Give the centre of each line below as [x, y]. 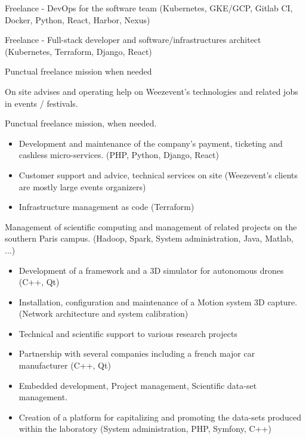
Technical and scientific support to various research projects [128, 333]
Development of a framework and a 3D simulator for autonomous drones [151, 270]
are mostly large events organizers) [82, 186]
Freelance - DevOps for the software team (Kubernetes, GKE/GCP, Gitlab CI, [149, 8]
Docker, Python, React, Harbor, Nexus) [78, 19]
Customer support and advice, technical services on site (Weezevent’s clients [158, 174]
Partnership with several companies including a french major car [137, 353]
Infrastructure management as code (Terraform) [106, 207]
